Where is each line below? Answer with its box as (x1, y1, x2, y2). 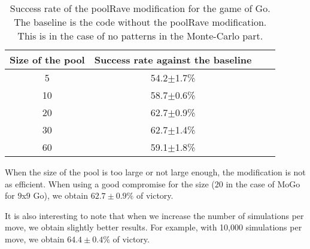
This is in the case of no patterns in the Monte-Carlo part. (17, 29, 263, 42)
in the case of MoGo (226, 177, 300, 190)
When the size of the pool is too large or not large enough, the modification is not (5, 166, 306, 178)
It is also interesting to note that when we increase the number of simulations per (5, 209, 304, 221)
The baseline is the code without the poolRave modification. (14, 15, 267, 29)
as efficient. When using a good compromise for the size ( (5, 177, 215, 190)
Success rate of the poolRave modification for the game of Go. (10, 1, 271, 15)
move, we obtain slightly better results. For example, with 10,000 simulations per (5, 221, 302, 233)
